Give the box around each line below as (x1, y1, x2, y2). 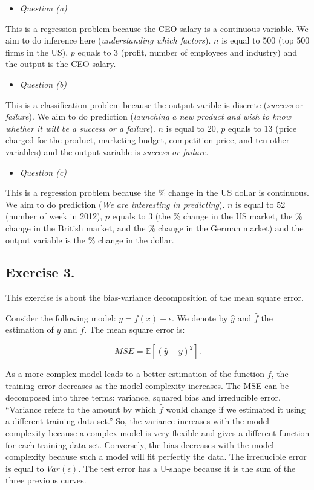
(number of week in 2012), (5, 210, 103, 222)
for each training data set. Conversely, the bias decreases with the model (5, 438, 274, 451)
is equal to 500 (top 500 (221, 34, 310, 47)
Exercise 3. (5, 263, 75, 282)
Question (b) (19, 77, 67, 90)
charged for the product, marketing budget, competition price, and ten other (5, 134, 290, 146)
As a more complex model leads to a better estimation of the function (5, 367, 265, 380)
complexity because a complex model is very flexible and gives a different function (5, 427, 310, 439)
